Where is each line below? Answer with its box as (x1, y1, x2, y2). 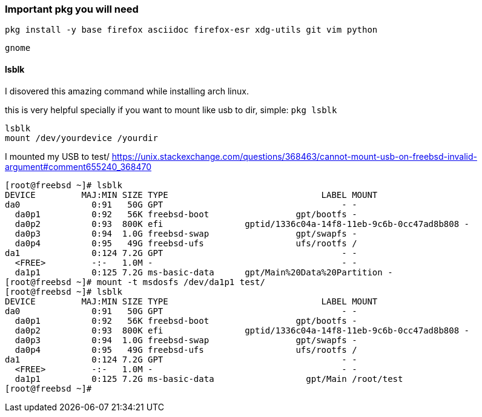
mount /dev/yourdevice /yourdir (5, 133, 158, 143)
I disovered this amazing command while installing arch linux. (5, 85, 249, 96)
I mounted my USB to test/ (5, 151, 110, 162)
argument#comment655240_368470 (5, 161, 152, 172)
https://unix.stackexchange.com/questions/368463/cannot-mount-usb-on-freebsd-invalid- (111, 151, 477, 162)
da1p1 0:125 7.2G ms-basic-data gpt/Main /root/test (15, 373, 403, 384)
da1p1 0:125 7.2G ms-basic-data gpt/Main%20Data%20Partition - (15, 267, 393, 277)
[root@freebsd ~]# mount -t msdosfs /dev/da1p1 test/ (5, 277, 265, 287)
